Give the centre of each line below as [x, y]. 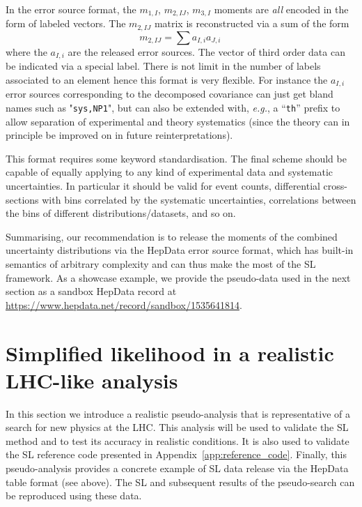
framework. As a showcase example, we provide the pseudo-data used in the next [178, 277]
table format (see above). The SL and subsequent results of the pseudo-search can [180, 482]
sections [22, 199]
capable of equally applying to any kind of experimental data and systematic [170, 172]
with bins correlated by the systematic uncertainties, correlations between [199, 199]
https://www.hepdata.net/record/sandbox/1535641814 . [124, 304]
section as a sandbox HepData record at [91, 291]
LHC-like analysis [92, 380]
